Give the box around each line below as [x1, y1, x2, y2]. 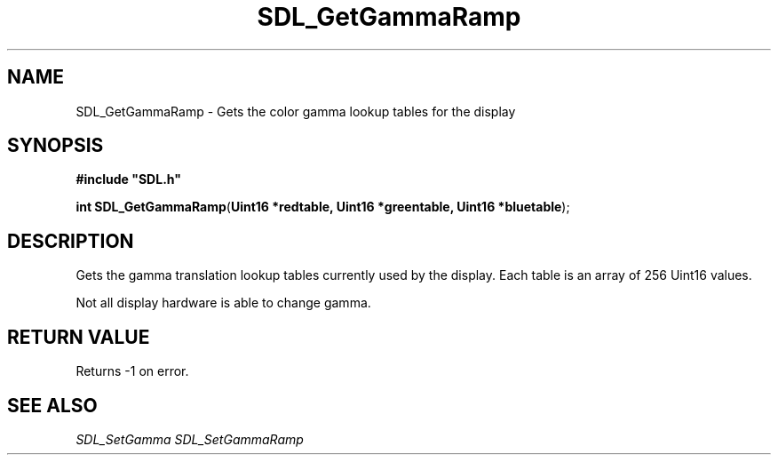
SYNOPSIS [7, 134, 104, 157]
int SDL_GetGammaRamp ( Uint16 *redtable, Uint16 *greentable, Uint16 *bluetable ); [75, 199, 570, 215]
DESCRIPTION [7, 229, 134, 252]
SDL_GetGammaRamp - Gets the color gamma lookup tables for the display [75, 103, 516, 119]
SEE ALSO [7, 394, 98, 417]
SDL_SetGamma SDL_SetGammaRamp [75, 431, 304, 447]
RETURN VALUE [7, 325, 150, 348]
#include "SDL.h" [75, 171, 181, 187]
